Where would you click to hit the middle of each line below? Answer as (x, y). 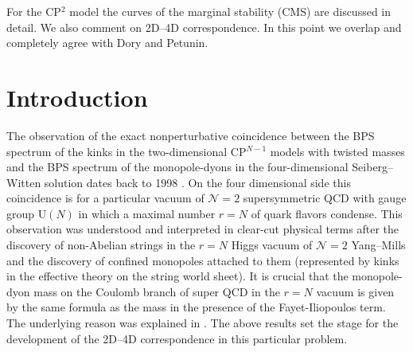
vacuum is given (355, 291)
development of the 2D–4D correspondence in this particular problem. (177, 338)
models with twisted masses (337, 151)
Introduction (77, 97)
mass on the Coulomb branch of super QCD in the (157, 291)
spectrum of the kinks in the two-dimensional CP (127, 151)
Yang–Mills (378, 245)
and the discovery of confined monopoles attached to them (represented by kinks (203, 260)
